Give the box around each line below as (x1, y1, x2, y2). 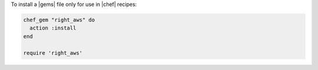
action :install (29, 25, 77, 32)
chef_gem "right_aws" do (23, 16, 95, 23)
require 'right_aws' (23, 49, 82, 56)
